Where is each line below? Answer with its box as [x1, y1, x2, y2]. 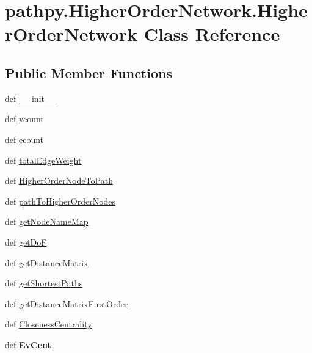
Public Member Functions [5, 63, 172, 82]
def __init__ [5, 92, 57, 104]
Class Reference [143, 21, 280, 46]
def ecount [5, 133, 44, 145]
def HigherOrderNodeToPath [5, 174, 113, 187]
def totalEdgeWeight [5, 153, 82, 166]
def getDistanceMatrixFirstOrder [5, 297, 128, 310]
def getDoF [5, 235, 47, 248]
